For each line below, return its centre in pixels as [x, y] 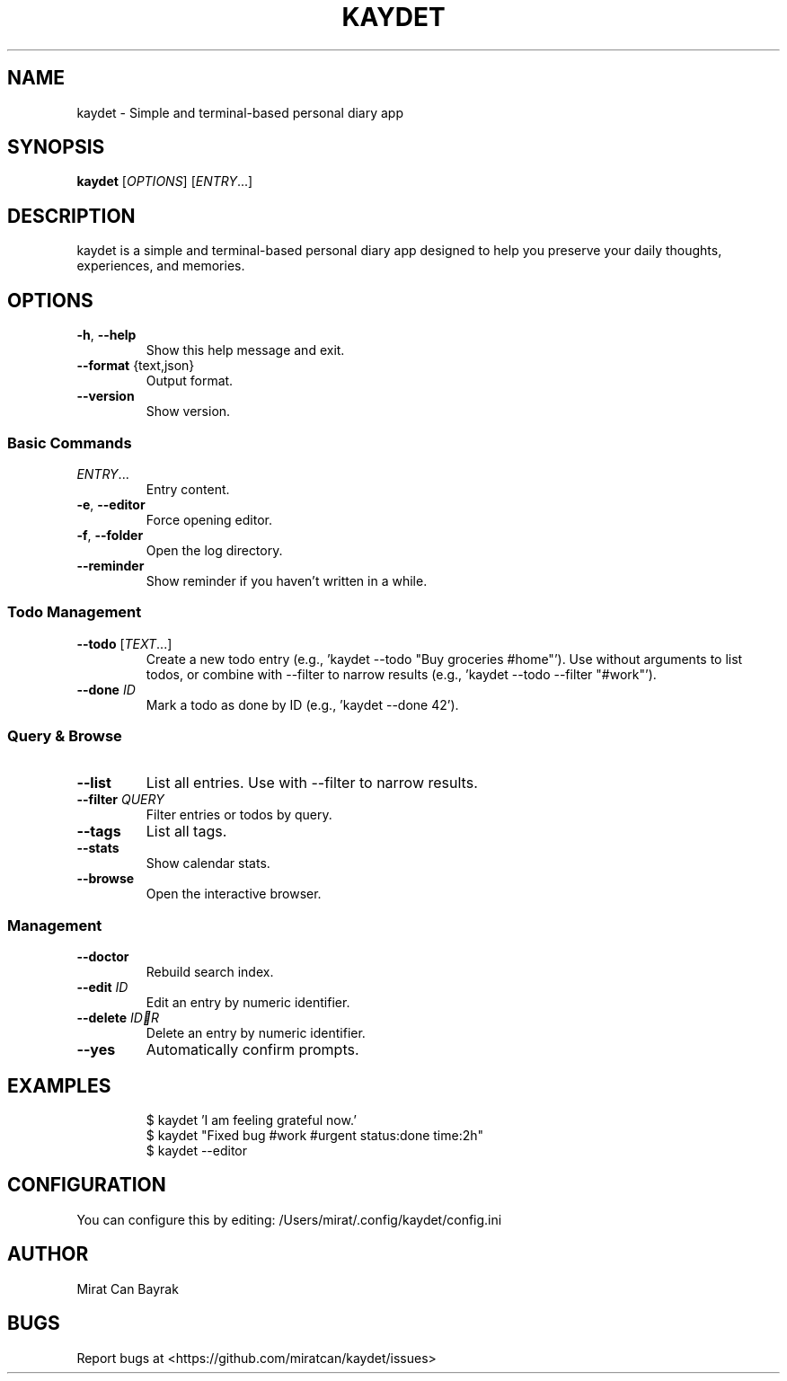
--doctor [103, 957]
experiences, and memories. [161, 266]
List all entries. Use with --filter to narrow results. [312, 783]
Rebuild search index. [210, 972]
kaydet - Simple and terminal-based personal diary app [240, 112]
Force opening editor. [209, 519]
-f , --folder [110, 535]
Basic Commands [70, 443]
